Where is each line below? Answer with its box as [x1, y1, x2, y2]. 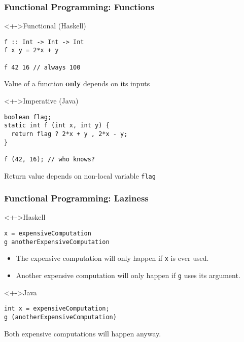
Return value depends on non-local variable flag [4, 170, 156, 181]
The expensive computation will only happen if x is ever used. [16, 253, 209, 263]
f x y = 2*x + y [4, 47, 59, 54]
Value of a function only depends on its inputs [4, 78, 150, 89]
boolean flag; [4, 113, 52, 121]
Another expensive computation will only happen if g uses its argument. [16, 270, 240, 280]
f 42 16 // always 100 [4, 63, 81, 71]
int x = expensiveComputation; [4, 305, 110, 313]
